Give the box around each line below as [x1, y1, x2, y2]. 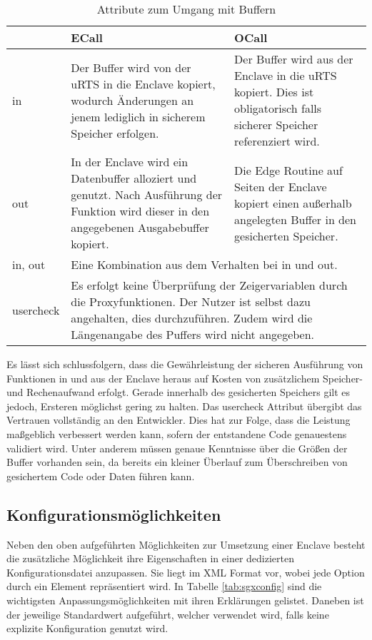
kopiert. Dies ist [234, 83, 314, 100]
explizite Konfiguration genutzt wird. [6, 621, 169, 636]
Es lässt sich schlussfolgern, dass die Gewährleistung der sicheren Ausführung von [6, 357, 363, 371]
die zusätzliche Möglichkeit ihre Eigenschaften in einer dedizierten [6, 551, 294, 566]
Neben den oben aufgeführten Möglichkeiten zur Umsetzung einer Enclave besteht [6, 537, 366, 552]
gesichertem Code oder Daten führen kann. [6, 468, 195, 483]
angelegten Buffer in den [234, 210, 357, 228]
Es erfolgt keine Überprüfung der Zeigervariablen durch [71, 277, 348, 293]
